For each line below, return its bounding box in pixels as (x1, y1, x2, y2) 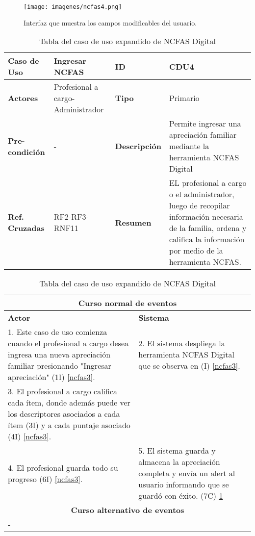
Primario (169, 92, 200, 104)
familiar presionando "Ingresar (8, 360, 111, 372)
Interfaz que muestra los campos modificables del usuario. (24, 17, 197, 27)
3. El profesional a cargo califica (8, 385, 118, 397)
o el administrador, (169, 188, 234, 200)
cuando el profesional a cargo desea (8, 337, 129, 349)
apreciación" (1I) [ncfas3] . (8, 371, 95, 383)
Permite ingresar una (169, 118, 241, 129)
